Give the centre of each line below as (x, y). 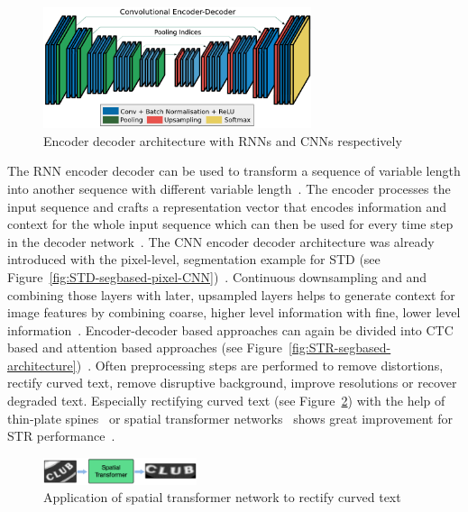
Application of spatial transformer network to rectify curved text (222, 497)
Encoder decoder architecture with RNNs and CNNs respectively (223, 140)
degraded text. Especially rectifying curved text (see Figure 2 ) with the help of (226, 401)
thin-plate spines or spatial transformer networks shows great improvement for (230, 418)
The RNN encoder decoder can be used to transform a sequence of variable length (234, 171)
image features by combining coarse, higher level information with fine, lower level (234, 312)
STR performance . (61, 436)
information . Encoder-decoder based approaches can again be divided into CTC (230, 329)
